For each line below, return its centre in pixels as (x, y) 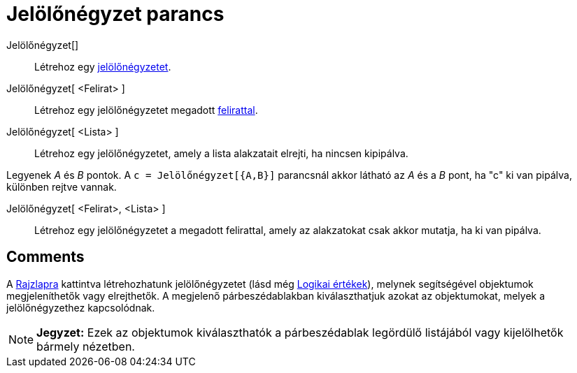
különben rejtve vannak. (62, 186)
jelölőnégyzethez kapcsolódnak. (81, 307)
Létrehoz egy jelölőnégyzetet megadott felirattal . (146, 110)
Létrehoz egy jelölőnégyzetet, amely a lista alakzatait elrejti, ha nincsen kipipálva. (221, 153)
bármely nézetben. (86, 346)
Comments (45, 257)
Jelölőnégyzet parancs (115, 14)
